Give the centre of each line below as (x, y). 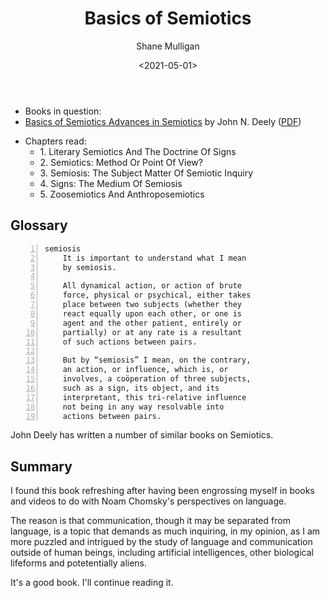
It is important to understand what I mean (154, 258)
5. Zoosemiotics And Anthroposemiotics (122, 194)
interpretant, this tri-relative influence (154, 397)
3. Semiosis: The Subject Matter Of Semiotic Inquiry (146, 173)
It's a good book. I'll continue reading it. (92, 583)
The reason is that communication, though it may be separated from (150, 521)
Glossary (39, 225)
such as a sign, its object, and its (141, 388)
